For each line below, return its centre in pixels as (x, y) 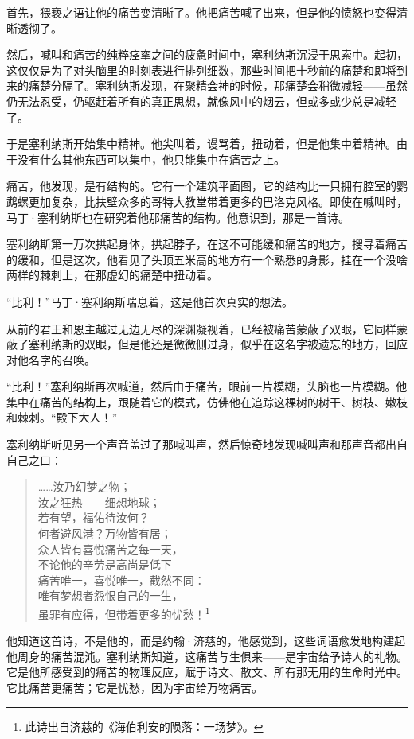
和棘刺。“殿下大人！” (62, 417)
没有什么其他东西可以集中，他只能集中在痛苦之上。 (151, 159)
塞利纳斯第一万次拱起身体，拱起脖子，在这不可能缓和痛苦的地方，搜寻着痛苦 (207, 244)
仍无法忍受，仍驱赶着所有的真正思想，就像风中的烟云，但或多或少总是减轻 (201, 101)
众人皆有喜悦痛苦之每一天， (110, 548)
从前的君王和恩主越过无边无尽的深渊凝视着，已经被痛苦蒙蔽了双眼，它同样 (201, 328)
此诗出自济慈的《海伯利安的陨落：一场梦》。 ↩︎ (144, 726)
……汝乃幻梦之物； (84, 486)
